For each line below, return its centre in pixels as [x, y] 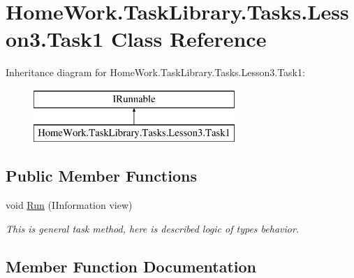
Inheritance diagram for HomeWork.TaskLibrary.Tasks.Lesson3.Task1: [155, 72]
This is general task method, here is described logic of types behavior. [153, 228]
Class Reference [189, 39]
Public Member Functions [101, 176]
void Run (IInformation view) [69, 205]
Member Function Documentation [131, 266]
